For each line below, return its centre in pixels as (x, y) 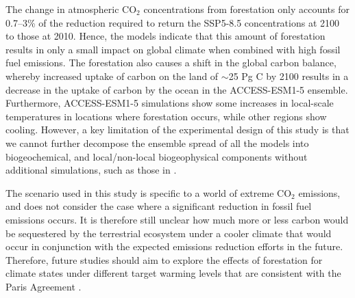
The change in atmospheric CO (71, 9)
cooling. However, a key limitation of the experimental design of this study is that (177, 130)
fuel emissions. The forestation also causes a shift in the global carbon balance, (171, 63)
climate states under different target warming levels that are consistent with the (173, 273)
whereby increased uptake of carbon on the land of (112, 76)
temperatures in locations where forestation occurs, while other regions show (166, 116)
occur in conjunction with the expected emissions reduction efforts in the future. (174, 246)
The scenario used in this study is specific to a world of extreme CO (149, 192)
